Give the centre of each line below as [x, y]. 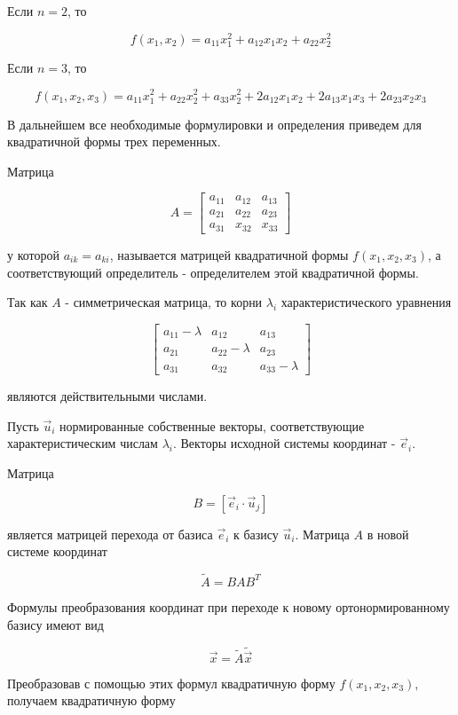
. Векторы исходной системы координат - [284, 443]
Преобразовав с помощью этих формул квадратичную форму [171, 683]
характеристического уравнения [366, 302]
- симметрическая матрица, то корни [164, 302]
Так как [28, 302]
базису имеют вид [55, 624]
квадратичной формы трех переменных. [114, 141]
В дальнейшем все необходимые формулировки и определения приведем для [214, 124]
